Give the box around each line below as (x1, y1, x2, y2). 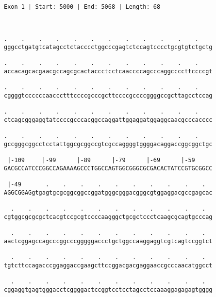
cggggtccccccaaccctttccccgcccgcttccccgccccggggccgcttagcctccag (4, 92, 213, 99)
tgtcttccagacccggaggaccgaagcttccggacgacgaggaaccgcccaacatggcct (4, 262, 213, 269)
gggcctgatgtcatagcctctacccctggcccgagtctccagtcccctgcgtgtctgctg (4, 43, 213, 50)
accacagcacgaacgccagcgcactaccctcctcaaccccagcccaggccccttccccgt (4, 67, 213, 75)
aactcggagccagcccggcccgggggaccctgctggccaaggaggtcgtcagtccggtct (4, 237, 213, 245)
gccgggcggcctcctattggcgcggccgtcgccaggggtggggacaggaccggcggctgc (4, 140, 213, 148)
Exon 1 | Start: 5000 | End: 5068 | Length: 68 (4, 3, 161, 10)
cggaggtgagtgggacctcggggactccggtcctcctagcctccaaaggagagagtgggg (4, 286, 213, 293)
